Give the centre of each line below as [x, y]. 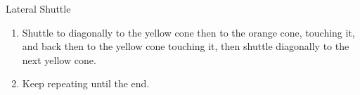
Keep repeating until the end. [86, 83]
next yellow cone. [59, 59]
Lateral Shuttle [38, 8]
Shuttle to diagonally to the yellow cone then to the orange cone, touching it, [188, 32]
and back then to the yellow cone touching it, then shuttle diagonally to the [186, 46]
